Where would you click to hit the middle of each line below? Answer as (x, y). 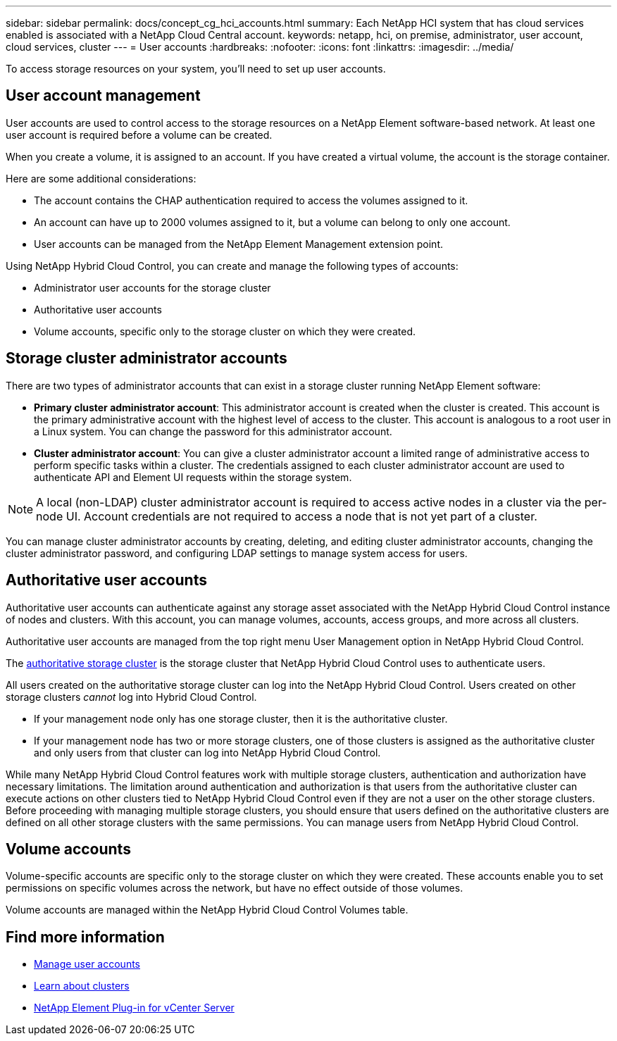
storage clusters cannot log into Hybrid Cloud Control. (131, 697)
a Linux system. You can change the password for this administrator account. (213, 431)
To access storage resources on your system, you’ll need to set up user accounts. (196, 69)
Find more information (85, 937)
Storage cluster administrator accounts (147, 359)
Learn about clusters (82, 986)
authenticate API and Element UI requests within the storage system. (193, 477)
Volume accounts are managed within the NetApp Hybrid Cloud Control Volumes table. (207, 910)
